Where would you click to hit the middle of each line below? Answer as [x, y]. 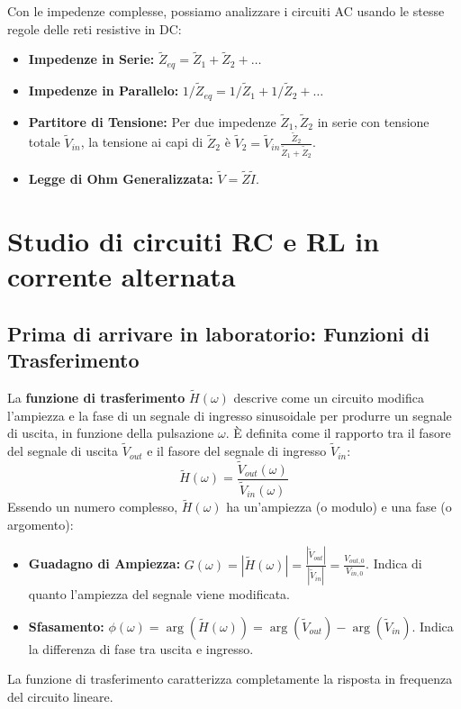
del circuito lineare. [60, 696]
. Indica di [394, 564]
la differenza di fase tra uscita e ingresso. [141, 648]
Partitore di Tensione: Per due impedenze [152, 121]
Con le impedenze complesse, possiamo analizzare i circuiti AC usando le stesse [226, 11]
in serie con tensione [373, 121]
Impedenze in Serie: [91, 59]
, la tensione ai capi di [142, 142]
